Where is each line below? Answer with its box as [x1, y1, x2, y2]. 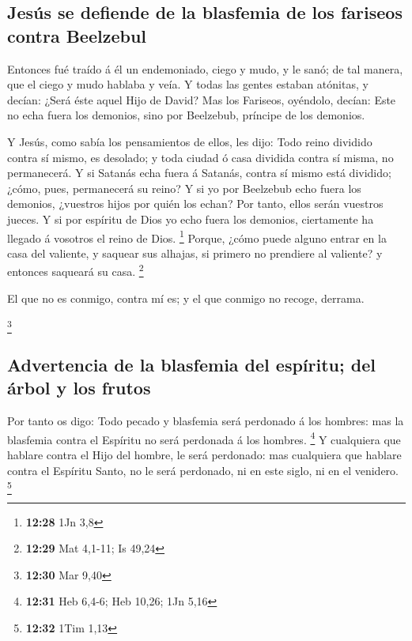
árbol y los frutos [7, 375, 151, 400]
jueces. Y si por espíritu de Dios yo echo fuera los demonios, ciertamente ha [7, 210, 374, 227]
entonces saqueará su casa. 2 [7, 261, 144, 280]
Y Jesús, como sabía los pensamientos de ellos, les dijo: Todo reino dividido [7, 133, 372, 149]
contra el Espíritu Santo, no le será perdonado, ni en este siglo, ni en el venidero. [7, 462, 399, 478]
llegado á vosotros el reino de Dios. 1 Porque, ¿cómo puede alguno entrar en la [7, 227, 387, 246]
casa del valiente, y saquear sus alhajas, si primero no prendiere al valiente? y [7, 244, 383, 261]
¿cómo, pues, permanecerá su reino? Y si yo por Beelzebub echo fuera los [7, 179, 361, 196]
